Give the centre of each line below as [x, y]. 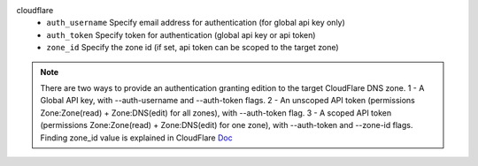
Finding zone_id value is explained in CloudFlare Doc [137, 138]
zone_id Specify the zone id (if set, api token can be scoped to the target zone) [193, 48]
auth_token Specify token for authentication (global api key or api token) [181, 34]
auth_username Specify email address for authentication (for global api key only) [196, 23]
